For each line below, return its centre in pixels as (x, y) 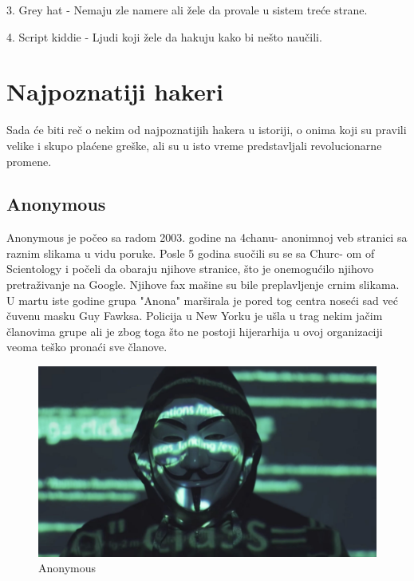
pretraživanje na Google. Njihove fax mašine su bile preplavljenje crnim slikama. (203, 285)
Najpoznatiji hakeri (115, 91)
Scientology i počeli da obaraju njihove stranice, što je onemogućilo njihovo (190, 269)
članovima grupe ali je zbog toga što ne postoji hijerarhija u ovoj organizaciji (195, 331)
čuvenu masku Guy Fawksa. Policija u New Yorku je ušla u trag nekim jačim (195, 316)
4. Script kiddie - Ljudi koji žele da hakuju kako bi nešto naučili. (164, 36)
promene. (29, 161)
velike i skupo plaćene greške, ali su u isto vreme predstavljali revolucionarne (194, 145)
